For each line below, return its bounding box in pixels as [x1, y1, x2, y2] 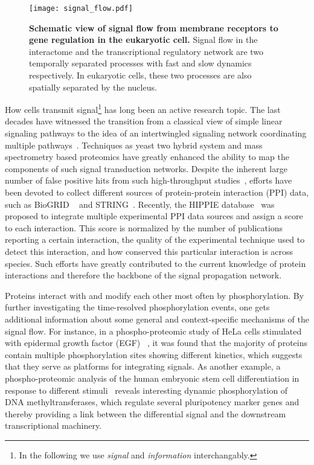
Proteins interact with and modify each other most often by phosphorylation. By [5, 289, 304, 301]
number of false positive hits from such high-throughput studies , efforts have [5, 174, 292, 187]
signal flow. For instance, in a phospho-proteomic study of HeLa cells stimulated [5, 324, 302, 337]
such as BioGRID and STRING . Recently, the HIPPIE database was [5, 197, 275, 210]
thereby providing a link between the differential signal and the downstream [5, 407, 286, 420]
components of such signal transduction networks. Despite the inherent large [5, 162, 287, 175]
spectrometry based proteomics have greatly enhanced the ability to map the [5, 150, 289, 163]
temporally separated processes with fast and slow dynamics [29, 57, 252, 69]
